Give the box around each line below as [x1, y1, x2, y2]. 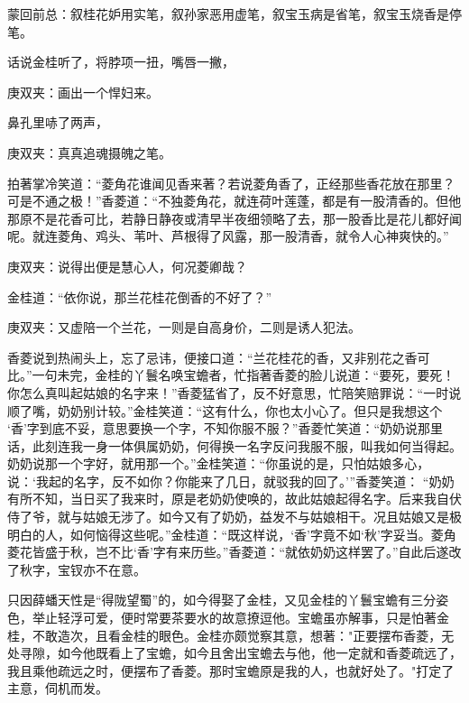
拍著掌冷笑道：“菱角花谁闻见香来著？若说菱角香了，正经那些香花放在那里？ [7, 173, 455, 192]
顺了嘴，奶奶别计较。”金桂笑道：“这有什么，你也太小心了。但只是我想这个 [7, 401, 443, 420]
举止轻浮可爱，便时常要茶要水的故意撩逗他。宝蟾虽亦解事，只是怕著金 [32, 608, 449, 627]
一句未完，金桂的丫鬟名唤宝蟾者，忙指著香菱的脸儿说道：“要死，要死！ [32, 365, 455, 384]
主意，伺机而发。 [7, 679, 108, 698]
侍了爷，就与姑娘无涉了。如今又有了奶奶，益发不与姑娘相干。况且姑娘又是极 [7, 507, 462, 526]
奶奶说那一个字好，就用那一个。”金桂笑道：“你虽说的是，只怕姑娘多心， [7, 454, 430, 473]
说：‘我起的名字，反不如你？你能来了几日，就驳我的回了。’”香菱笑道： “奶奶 [7, 471, 455, 490]
